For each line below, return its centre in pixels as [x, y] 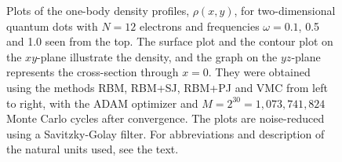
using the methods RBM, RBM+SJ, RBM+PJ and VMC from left [167, 87]
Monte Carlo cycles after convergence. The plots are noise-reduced [166, 118]
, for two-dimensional [285, 10]
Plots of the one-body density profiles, [98, 10]
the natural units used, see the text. [93, 149]
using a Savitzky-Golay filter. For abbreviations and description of [166, 133]
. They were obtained [259, 72]
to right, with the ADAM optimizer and [102, 103]
